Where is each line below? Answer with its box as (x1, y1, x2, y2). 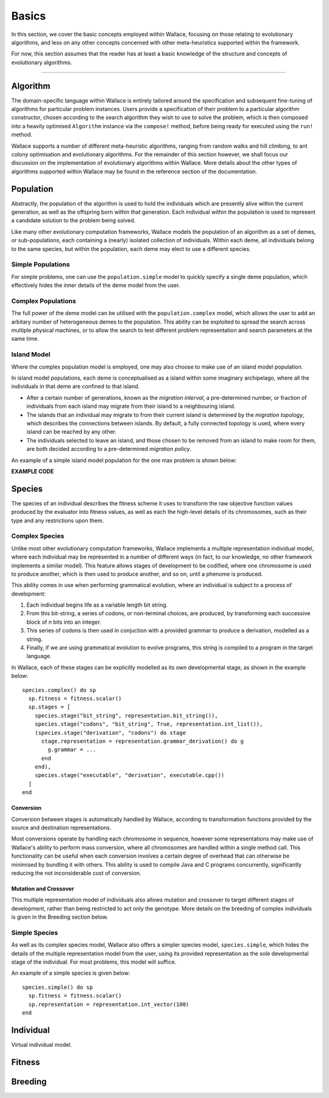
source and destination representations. (11, 824, 112, 831)
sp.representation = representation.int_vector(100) (28, 1001, 189, 1008)
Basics (11, 9, 46, 23)
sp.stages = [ (28, 704, 71, 710)
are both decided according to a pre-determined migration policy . (26, 446, 192, 453)
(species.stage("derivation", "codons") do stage (34, 729, 186, 736)
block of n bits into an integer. (26, 618, 102, 626)
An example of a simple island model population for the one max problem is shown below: (11, 457, 237, 464)
